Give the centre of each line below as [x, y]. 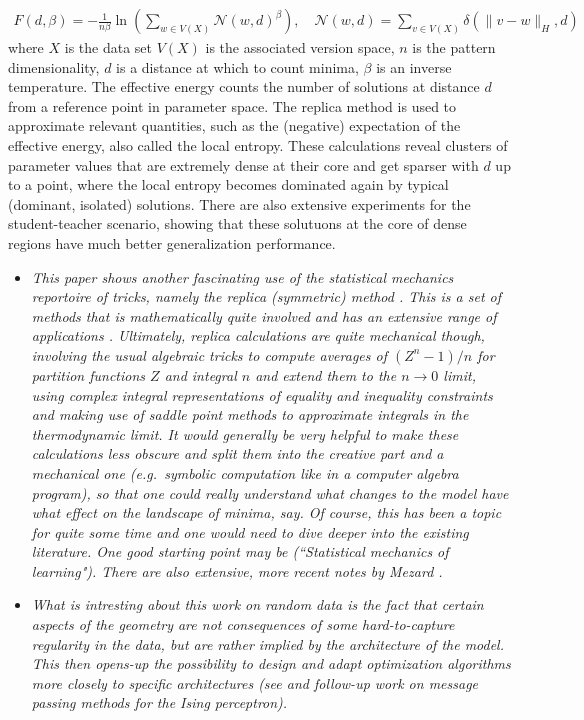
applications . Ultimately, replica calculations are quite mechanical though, [258, 335]
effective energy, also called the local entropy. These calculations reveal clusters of [258, 145]
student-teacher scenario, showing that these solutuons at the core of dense [237, 223]
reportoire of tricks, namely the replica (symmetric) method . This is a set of [266, 296]
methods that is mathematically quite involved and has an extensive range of [264, 315]
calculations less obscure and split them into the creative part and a [237, 453]
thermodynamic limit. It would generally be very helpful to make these [245, 433]
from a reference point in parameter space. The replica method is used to [232, 105]
